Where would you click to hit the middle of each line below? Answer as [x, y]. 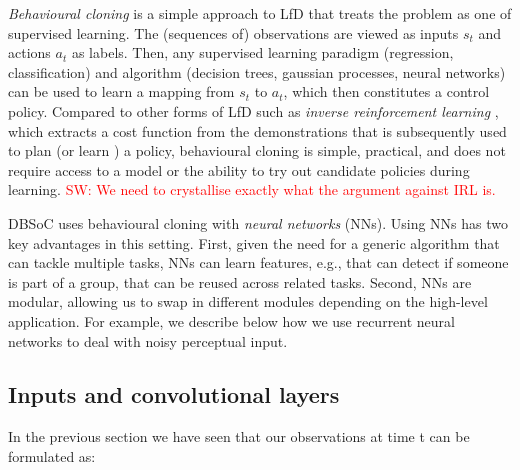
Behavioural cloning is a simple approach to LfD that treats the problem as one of [260, 13]
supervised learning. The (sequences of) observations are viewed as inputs [233, 32]
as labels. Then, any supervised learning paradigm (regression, [262, 52]
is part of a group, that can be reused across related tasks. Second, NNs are [240, 281]
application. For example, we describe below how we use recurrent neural [232, 320]
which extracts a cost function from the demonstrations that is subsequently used [257, 130]
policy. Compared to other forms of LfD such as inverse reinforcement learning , [253, 110]
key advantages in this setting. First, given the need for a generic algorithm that [254, 242]
